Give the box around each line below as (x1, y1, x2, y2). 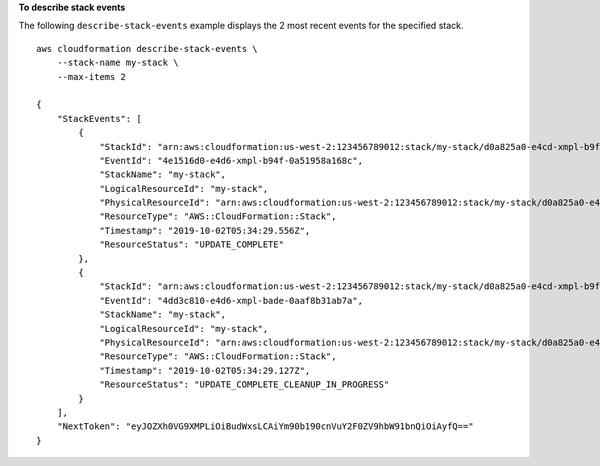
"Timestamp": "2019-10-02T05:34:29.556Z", (99, 225, 311, 236)
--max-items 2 (56, 71, 127, 82)
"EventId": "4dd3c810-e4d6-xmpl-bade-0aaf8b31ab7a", (99, 295, 364, 306)
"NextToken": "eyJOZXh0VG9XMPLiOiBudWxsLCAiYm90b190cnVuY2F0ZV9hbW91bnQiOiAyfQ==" (56, 421, 474, 432)
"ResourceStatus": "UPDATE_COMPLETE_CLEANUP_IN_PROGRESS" (99, 379, 390, 390)
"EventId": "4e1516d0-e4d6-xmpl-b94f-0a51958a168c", (99, 155, 364, 166)
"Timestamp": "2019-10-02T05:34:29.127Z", (99, 365, 311, 376)
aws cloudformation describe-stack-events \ (36, 43, 259, 54)
